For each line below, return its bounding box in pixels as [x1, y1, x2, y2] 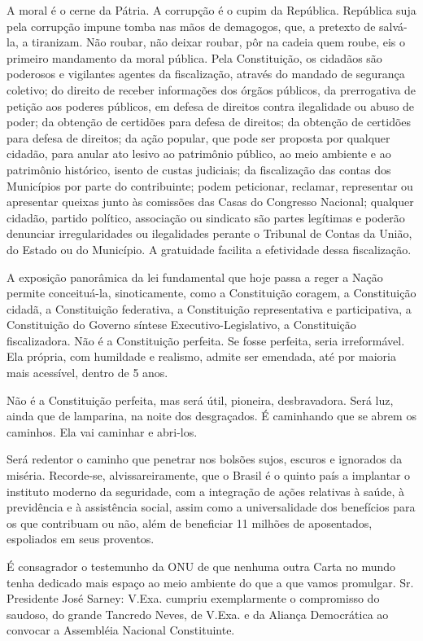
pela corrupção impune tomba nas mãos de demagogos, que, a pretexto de [7, 17, 376, 34]
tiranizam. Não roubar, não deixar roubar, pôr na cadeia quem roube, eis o [32, 33, 406, 50]
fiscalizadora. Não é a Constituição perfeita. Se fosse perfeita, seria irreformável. [7, 331, 405, 349]
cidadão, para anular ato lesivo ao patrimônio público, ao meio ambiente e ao [7, 145, 391, 162]
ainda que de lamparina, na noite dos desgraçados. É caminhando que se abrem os [7, 407, 416, 424]
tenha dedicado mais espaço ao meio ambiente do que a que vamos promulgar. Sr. [7, 573, 414, 591]
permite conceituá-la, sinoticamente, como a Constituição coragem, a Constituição [7, 284, 416, 301]
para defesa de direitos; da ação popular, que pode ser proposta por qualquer [7, 129, 390, 146]
